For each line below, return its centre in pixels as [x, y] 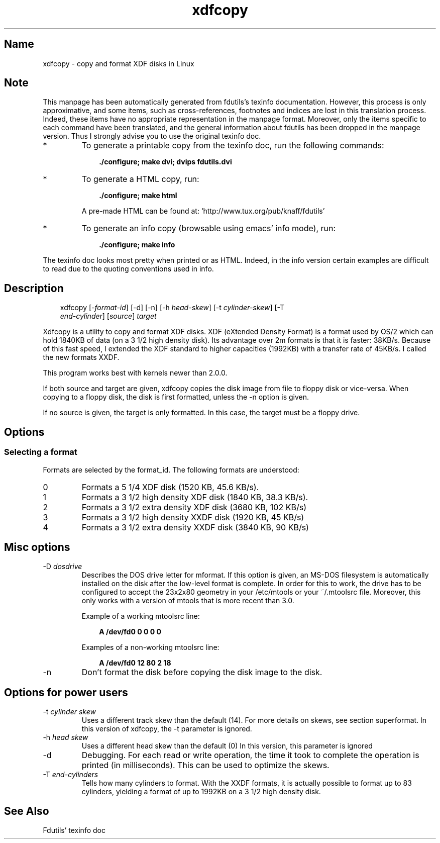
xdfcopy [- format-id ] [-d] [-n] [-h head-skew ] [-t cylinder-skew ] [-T [172, 308]
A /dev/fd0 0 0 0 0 [130, 632]
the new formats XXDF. [81, 357]
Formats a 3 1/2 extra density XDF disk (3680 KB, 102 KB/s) [194, 507]
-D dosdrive [63, 567]
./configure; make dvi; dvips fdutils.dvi [166, 162]
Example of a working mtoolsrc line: [141, 616]
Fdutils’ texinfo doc [74, 830]
